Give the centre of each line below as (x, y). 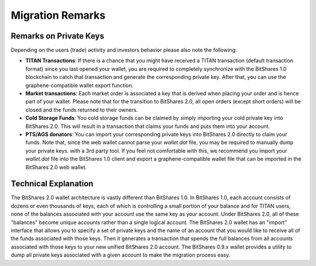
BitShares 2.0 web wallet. (56, 167)
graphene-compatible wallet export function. (80, 85)
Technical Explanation (52, 184)
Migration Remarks (58, 15)
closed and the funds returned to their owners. (82, 110)
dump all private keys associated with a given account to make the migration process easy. (121, 255)
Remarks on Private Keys (58, 36)
